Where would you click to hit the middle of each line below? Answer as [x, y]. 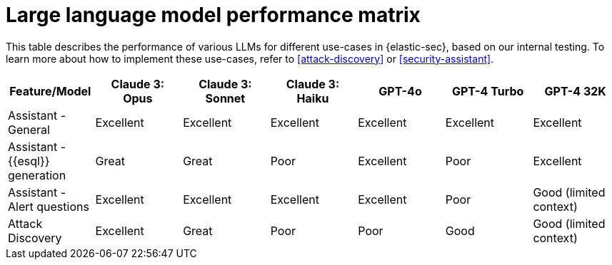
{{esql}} [29, 161]
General [29, 129]
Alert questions [49, 206]
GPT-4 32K [575, 91]
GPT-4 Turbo [488, 91]
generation [37, 175]
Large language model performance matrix [213, 15]
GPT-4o [400, 91]
